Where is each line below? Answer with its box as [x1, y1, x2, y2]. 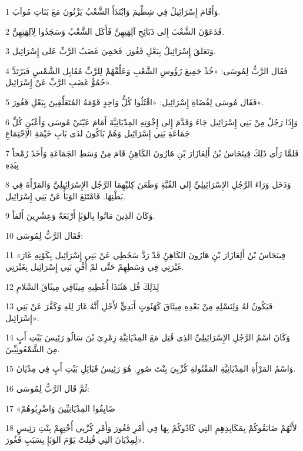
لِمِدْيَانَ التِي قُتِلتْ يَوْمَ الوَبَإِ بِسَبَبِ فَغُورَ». [5, 433, 145, 445]
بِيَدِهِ [5, 158, 19, 171]
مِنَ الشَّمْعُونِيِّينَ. [5, 342, 60, 355]
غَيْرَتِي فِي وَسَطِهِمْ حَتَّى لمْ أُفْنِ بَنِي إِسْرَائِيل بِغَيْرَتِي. [5, 260, 184, 272]
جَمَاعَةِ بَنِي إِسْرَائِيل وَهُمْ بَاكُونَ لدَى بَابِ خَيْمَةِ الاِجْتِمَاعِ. [5, 127, 192, 139]
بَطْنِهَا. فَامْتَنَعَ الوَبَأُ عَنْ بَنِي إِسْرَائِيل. [5, 189, 126, 202]
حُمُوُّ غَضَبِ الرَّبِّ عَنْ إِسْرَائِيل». [5, 76, 112, 88]
